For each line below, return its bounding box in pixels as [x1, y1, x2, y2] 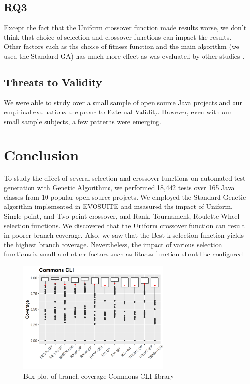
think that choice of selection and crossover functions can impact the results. [4, 32, 232, 42]
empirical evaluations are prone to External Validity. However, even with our [4, 107, 232, 117]
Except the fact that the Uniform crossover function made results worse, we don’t [4, 22, 247, 32]
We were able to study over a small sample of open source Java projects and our [4, 97, 242, 107]
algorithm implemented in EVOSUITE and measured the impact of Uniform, [4, 201, 233, 211]
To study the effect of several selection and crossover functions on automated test [4, 173, 246, 183]
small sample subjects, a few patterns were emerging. [4, 116, 161, 126]
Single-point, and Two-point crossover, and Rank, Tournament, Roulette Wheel [4, 211, 240, 221]
